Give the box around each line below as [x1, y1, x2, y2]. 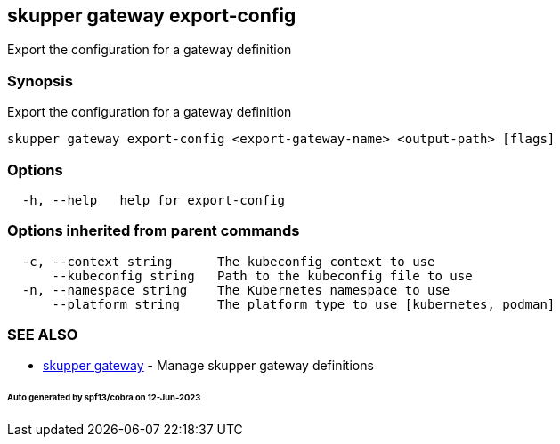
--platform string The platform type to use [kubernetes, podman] [52, 296, 556, 311]
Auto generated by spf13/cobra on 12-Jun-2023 [7, 392, 201, 403]
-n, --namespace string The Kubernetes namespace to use [21, 282, 450, 297]
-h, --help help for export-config [21, 192, 285, 207]
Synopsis [7, 71, 73, 90]
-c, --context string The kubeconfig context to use [21, 254, 435, 269]
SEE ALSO [7, 326, 78, 344]
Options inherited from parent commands [7, 222, 300, 240]
